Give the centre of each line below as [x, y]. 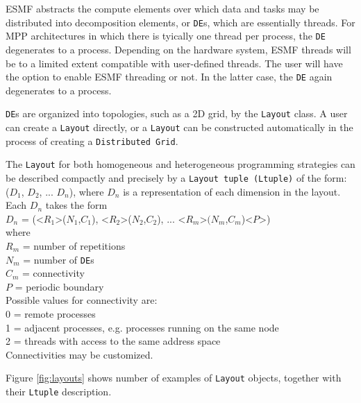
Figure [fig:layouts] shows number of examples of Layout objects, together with [174, 378]
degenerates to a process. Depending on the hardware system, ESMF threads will [178, 49]
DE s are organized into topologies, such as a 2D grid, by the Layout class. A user [177, 113]
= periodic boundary [59, 286]
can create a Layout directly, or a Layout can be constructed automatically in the [179, 127]
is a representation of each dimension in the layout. [232, 191]
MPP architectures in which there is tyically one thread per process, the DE [166, 36]
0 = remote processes [51, 314]
